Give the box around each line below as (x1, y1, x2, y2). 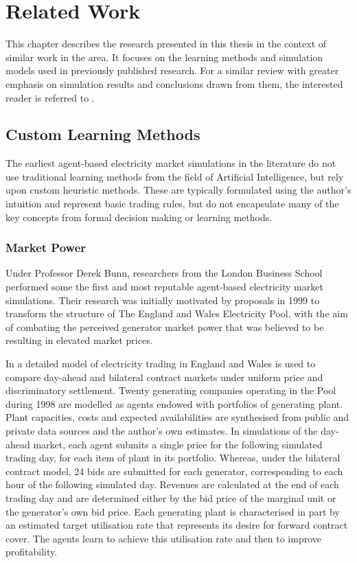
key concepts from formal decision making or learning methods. (5, 209, 273, 224)
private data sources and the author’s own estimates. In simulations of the (5, 424, 318, 438)
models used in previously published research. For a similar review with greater (5, 63, 339, 78)
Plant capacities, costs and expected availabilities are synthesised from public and (5, 410, 349, 424)
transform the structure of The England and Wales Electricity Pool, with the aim (5, 306, 348, 321)
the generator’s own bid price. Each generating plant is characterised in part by (5, 504, 340, 518)
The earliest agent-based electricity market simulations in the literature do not (5, 156, 336, 170)
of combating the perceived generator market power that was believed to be (5, 319, 324, 334)
